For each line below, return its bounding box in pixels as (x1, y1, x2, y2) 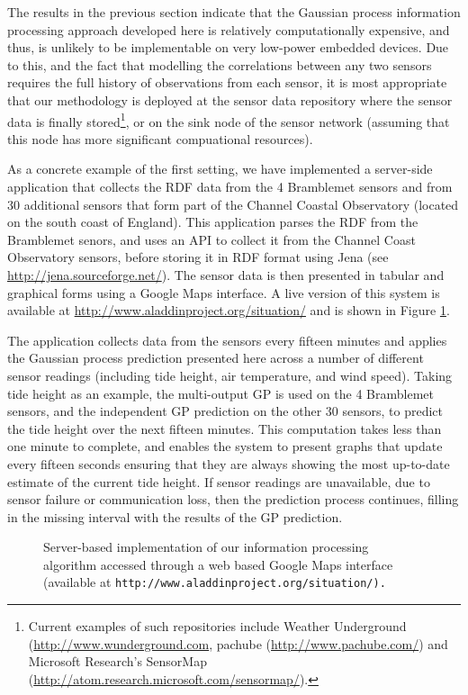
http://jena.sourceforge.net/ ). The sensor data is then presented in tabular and (7, 265, 445, 284)
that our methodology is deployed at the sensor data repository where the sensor (7, 90, 453, 109)
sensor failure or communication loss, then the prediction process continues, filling (7, 490, 459, 509)
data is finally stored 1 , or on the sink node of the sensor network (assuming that (7, 109, 450, 131)
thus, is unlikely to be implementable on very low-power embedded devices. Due (7, 38, 449, 57)
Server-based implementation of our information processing (43, 537, 369, 556)
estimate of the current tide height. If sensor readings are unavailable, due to (7, 472, 430, 491)
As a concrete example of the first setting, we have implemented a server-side (7, 159, 433, 178)
